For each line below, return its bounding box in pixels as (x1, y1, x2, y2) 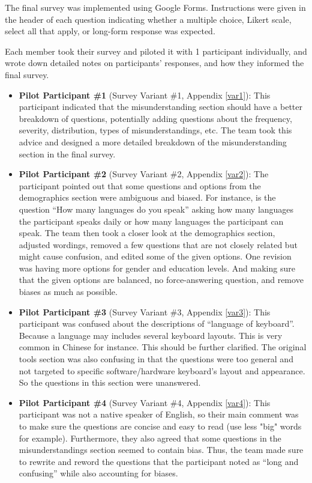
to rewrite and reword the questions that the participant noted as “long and (19, 455, 299, 467)
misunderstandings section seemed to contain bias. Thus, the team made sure (19, 443, 304, 456)
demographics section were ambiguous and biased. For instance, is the (19, 191, 276, 204)
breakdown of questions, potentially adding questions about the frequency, (19, 112, 292, 124)
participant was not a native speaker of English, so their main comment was (19, 408, 299, 421)
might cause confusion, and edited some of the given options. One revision (19, 250, 292, 263)
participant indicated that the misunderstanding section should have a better (19, 100, 302, 113)
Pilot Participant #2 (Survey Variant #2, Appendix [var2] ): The (19, 168, 269, 180)
